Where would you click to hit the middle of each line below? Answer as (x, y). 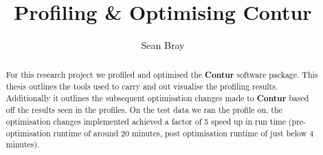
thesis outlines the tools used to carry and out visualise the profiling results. (142, 86)
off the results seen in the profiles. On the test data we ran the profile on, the (144, 110)
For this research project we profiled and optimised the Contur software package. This (162, 74)
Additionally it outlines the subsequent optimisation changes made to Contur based (157, 98)
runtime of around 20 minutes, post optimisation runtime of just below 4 (183, 133)
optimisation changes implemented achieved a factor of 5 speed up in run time (146, 122)
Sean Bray (163, 45)
